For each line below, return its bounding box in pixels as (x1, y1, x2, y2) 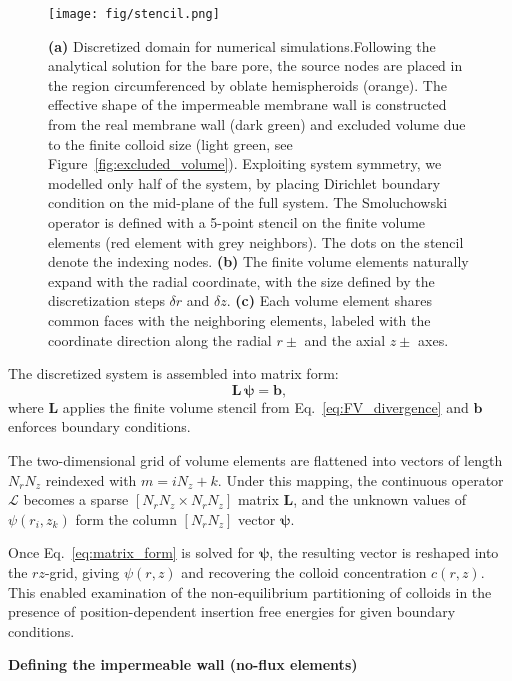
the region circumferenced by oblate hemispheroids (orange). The (48, 74, 447, 95)
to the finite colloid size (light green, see (48, 133, 293, 154)
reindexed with (45, 469, 137, 490)
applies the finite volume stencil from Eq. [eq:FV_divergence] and (62, 396, 469, 417)
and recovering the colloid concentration (181, 561, 427, 582)
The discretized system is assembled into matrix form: (8, 363, 339, 384)
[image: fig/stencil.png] (48, 7, 220, 21)
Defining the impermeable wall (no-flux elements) (8, 654, 358, 675)
